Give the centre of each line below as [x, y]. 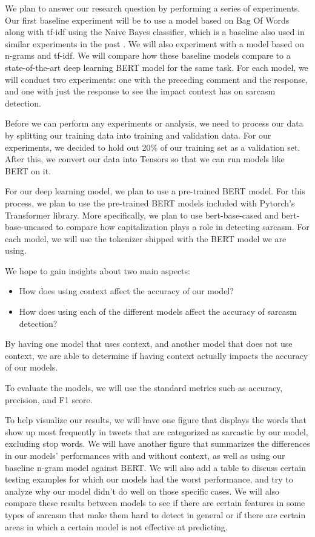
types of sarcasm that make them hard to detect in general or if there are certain [155, 514]
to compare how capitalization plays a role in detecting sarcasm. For [183, 227]
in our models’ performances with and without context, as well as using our [145, 455]
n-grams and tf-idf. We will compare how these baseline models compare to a [148, 55]
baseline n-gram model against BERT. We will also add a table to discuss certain [155, 467]
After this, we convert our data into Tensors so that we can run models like [145, 159]
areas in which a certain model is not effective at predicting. [116, 526]
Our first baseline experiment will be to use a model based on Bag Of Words [147, 20]
